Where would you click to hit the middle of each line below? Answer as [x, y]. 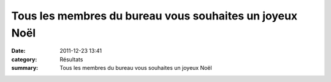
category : [24, 59]
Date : [18, 51]
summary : [25, 68]
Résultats [71, 59]
